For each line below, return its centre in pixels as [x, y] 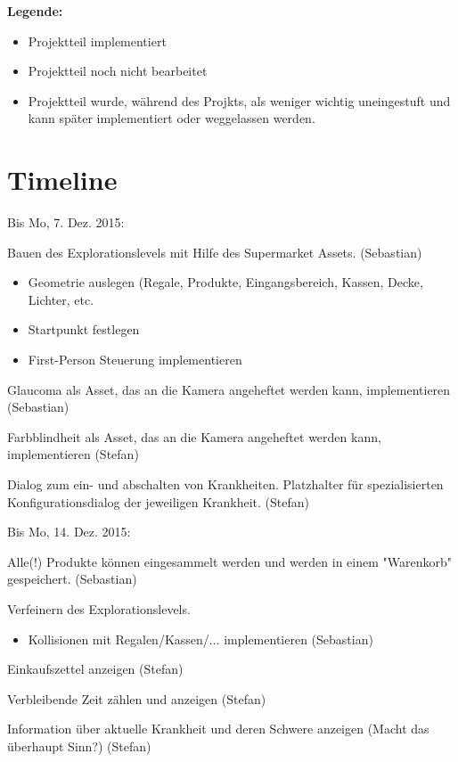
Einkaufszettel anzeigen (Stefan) [95, 669]
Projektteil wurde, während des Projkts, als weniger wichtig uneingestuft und [239, 100]
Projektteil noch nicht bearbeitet [118, 71]
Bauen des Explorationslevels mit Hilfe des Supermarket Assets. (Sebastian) [215, 252]
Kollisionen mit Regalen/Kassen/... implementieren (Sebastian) [200, 639]
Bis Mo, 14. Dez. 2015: [69, 532]
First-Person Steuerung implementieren [135, 360]
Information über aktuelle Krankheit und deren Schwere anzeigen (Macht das [218, 729]
